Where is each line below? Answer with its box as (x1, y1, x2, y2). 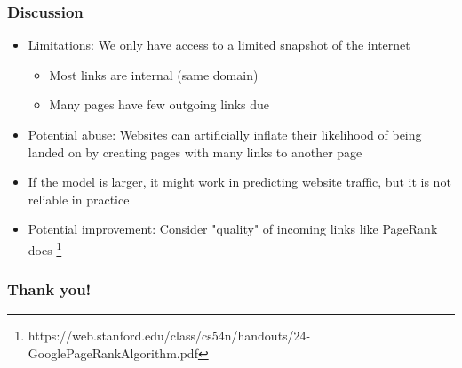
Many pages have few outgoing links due (49, 95, 270, 114)
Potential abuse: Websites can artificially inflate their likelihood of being (28, 125, 422, 143)
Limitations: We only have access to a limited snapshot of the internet (28, 36, 410, 54)
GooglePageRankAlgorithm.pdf (28, 344, 198, 363)
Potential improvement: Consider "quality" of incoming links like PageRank (28, 220, 438, 238)
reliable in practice (28, 189, 130, 208)
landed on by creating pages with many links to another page (28, 142, 362, 161)
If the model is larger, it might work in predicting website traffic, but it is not (28, 172, 451, 191)
